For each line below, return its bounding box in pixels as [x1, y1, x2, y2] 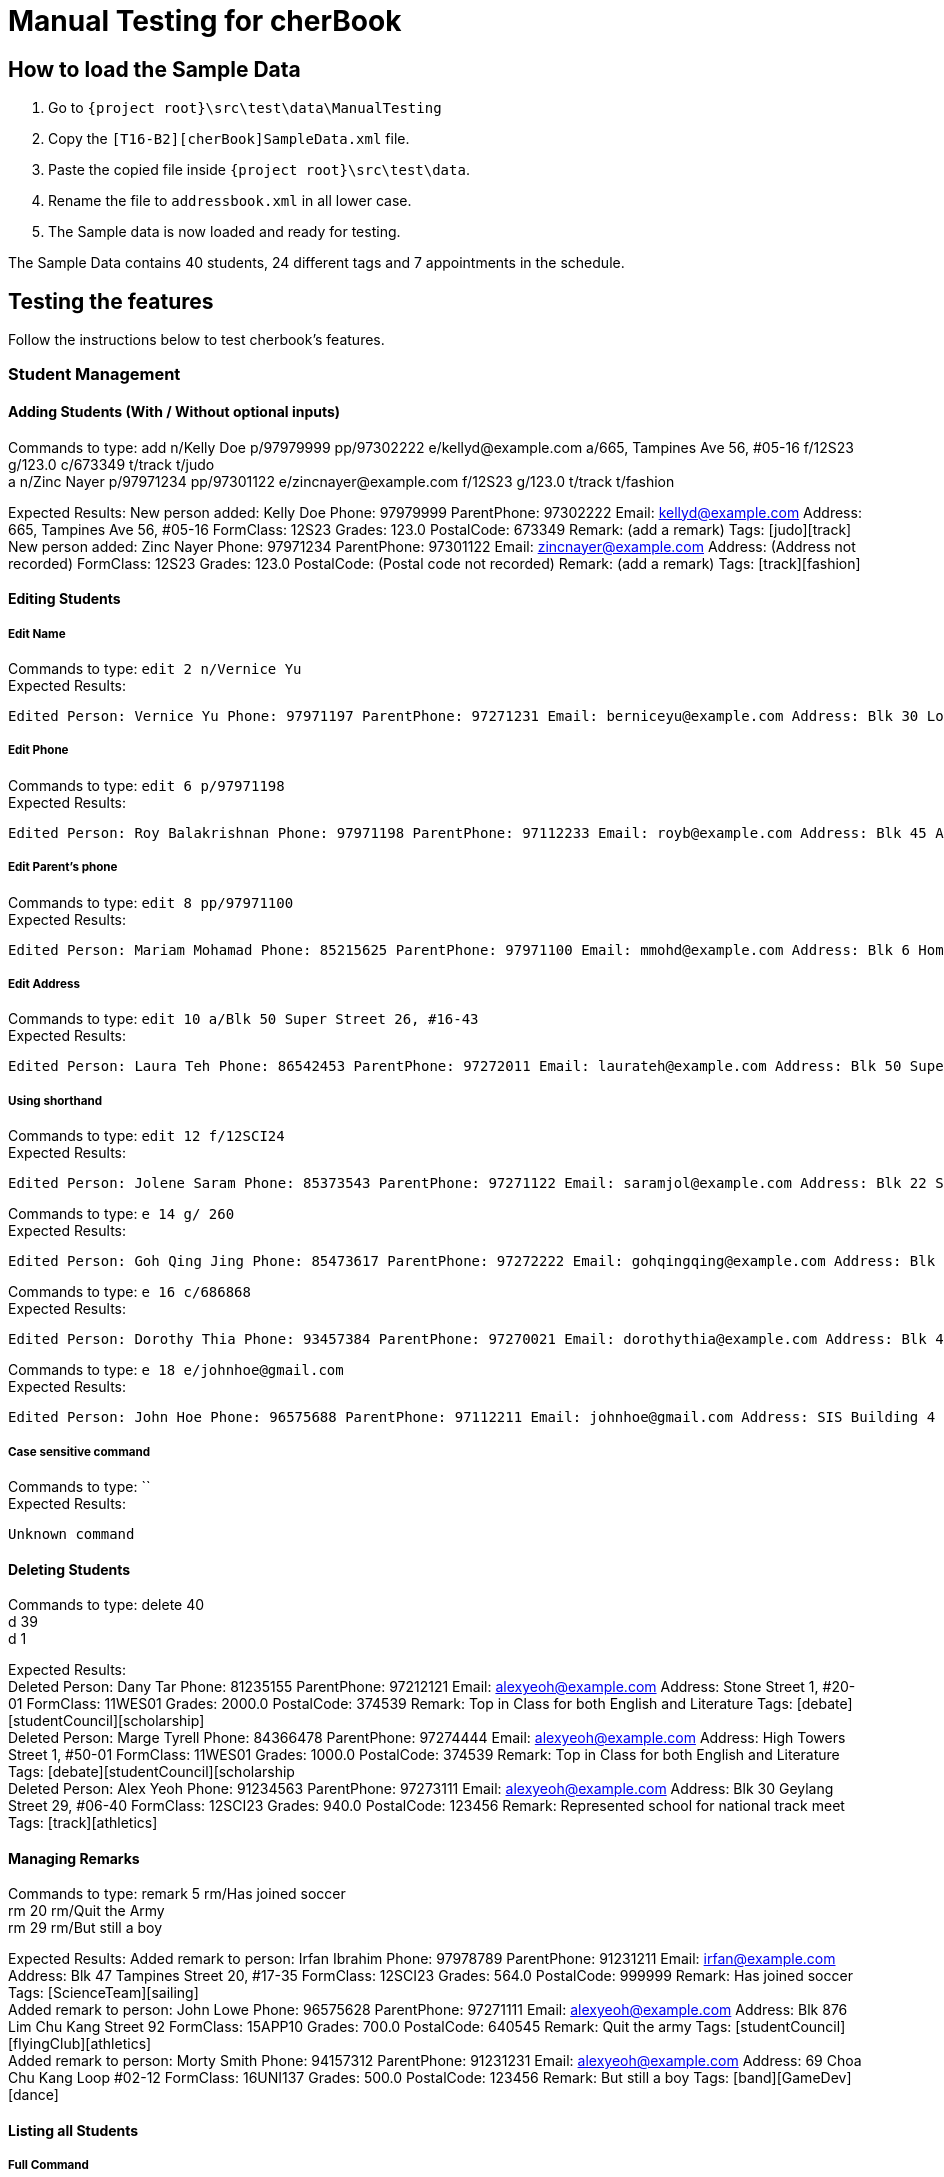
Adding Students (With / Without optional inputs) [8, 403, 341, 420]
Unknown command [8, 1525, 135, 1542]
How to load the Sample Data [8, 56, 301, 82]
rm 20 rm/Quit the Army [8, 1902, 165, 1920]
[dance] [8, 2086, 59, 2104]
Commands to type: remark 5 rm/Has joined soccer [8, 1885, 346, 1903]
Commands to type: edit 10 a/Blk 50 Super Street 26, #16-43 [8, 1010, 479, 1028]
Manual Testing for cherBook [8, 4, 402, 38]
